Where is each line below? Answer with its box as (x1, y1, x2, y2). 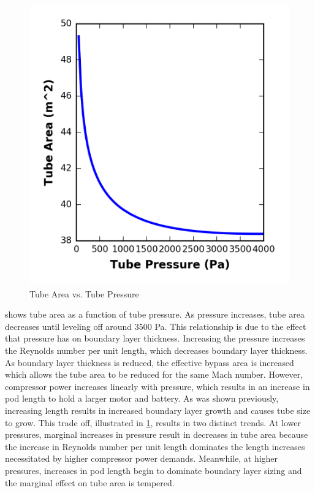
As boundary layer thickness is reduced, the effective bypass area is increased (5, 356, 294, 369)
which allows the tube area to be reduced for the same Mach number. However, (5, 368, 303, 381)
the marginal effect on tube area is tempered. (5, 476, 175, 489)
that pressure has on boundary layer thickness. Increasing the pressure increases (5, 332, 305, 345)
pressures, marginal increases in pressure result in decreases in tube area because (5, 428, 308, 441)
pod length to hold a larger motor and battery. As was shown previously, (5, 392, 279, 405)
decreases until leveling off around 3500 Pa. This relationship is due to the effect (5, 319, 306, 332)
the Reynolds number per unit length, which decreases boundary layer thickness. (5, 343, 308, 356)
